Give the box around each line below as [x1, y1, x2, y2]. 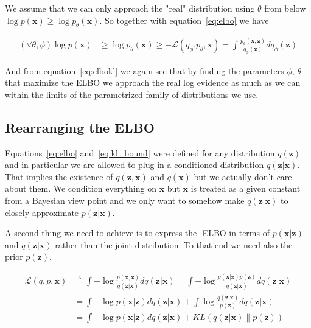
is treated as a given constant [190, 182, 301, 195]
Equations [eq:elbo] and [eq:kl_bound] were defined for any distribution [5, 146, 275, 159]
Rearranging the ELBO [5, 117, 155, 136]
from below [264, 2, 306, 14]
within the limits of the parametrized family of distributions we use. [5, 88, 259, 100]
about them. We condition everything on [5, 182, 156, 195]
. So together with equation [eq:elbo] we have [99, 13, 269, 26]
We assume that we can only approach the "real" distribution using [5, 2, 255, 14]
